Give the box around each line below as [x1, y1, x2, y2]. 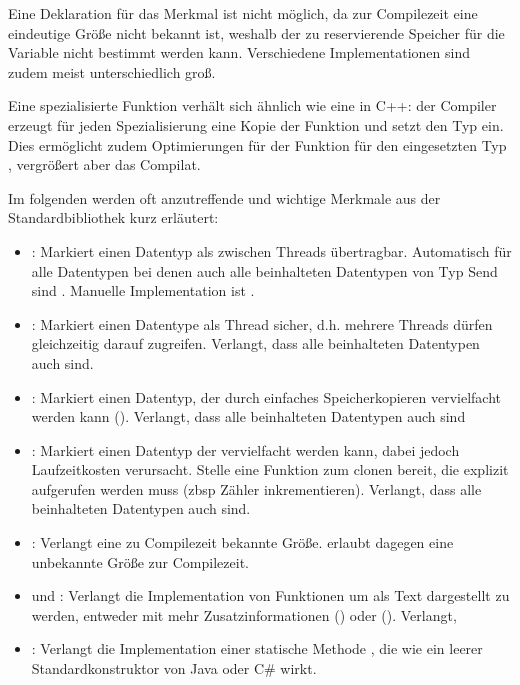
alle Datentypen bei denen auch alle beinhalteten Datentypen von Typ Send [31, 260, 498, 281]
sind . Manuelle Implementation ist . [31, 280, 255, 301]
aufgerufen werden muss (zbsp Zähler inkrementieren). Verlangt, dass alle [31, 478, 482, 499]
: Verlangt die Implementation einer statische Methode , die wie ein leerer [31, 638, 483, 659]
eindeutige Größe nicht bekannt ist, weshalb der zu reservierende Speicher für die [8, 22, 505, 43]
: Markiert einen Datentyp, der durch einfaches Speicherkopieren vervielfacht [31, 386, 501, 407]
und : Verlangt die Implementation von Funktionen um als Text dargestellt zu [31, 585, 510, 606]
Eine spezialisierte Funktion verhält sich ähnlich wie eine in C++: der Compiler [8, 95, 497, 116]
